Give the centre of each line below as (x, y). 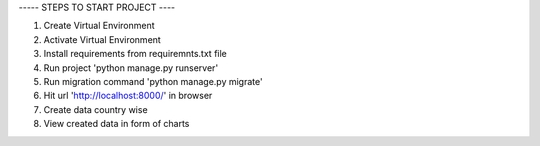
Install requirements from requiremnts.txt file (135, 54)
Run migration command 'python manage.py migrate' (153, 81)
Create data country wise (96, 109)
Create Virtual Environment (99, 26)
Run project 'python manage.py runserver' (131, 67)
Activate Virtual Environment (102, 39)
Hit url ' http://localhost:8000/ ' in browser (128, 96)
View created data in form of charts (116, 124)
